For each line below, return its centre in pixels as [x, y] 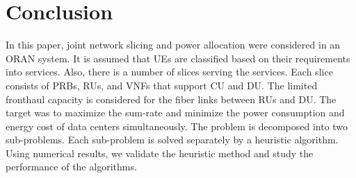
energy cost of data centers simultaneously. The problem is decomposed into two [177, 126]
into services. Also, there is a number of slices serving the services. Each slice [169, 72]
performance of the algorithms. [71, 167]
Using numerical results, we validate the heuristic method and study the [160, 153]
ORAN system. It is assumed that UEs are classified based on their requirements [178, 58]
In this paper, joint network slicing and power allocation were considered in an [173, 45]
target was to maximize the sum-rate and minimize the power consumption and [175, 113]
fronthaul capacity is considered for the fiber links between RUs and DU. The [171, 99]
